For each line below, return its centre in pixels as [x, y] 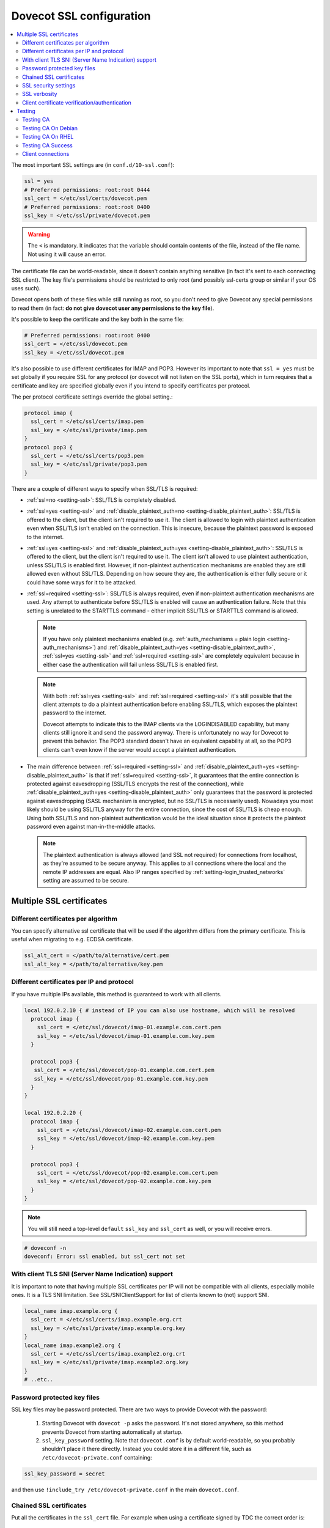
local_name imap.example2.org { [73, 1345]
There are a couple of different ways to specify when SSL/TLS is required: [105, 488]
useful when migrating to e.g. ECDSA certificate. [72, 939]
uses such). [26, 288]
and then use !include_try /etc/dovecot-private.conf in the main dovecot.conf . [125, 1489]
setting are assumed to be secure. [86, 880]
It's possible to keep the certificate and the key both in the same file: [97, 319]
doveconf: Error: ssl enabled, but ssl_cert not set [105, 1256]
